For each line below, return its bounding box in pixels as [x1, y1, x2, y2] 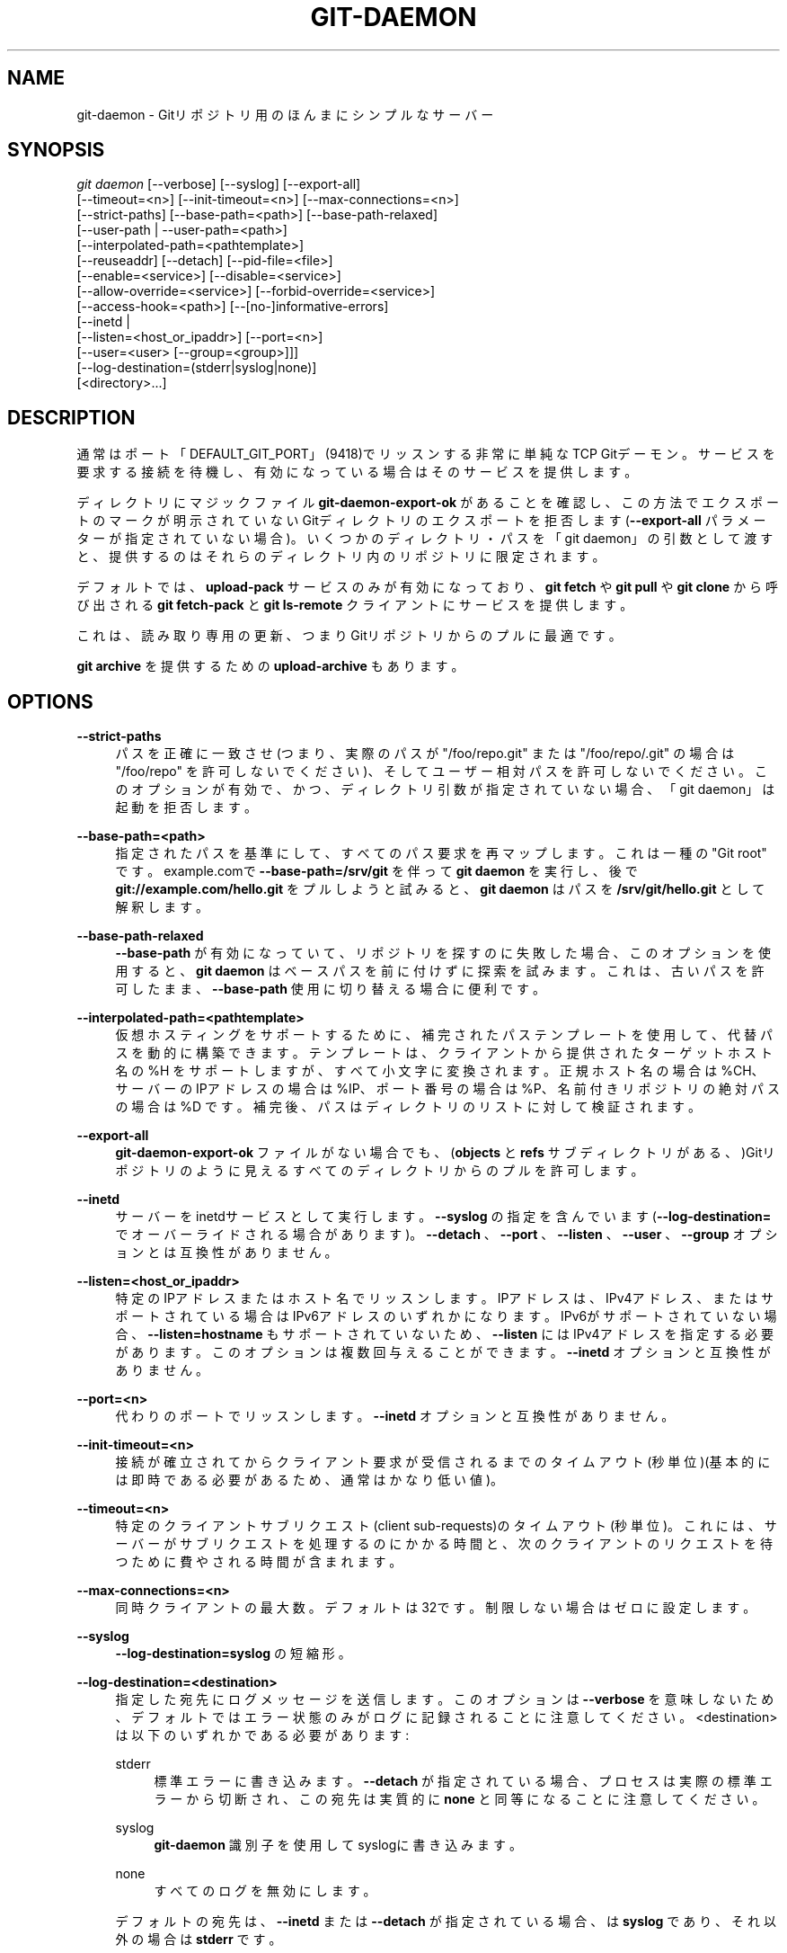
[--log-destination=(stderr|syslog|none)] [76, 360, 317, 376]
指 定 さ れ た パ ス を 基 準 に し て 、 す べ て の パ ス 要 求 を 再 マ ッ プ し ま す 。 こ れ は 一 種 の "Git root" [115, 845, 767, 861]
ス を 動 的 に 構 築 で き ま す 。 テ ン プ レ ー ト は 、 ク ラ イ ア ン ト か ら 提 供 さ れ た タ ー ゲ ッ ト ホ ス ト [115, 1045, 773, 1061]
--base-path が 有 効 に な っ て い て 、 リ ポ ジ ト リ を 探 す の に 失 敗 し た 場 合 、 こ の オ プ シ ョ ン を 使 [115, 945, 772, 961]
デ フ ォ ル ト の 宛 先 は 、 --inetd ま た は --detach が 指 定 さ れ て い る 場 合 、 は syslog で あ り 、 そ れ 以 [115, 1913, 776, 1930]
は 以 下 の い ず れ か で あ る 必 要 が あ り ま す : [115, 1727, 410, 1743]
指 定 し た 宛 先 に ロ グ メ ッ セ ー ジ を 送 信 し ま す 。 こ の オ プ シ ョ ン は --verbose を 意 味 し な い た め [115, 1691, 774, 1708]
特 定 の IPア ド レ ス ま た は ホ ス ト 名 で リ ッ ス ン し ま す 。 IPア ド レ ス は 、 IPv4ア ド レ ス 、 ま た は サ [115, 1290, 774, 1306]
